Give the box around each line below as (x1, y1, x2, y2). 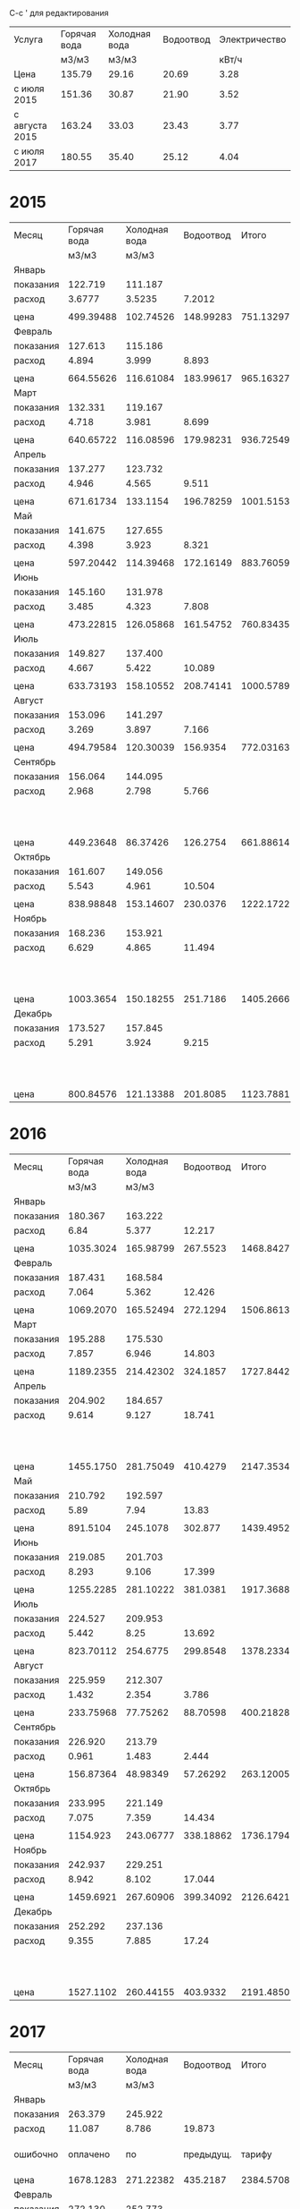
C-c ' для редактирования (9, 8, 109, 18)
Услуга (13, 33, 43, 46)
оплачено (68, 2147, 111, 2160)
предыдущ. (182, 2147, 232, 2160)
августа (13, 120, 47, 132)
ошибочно (13, 2147, 59, 2160)
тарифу (240, 2147, 272, 2160)
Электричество (219, 33, 287, 46)
